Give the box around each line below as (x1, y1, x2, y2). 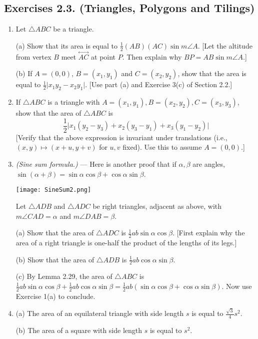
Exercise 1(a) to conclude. (15, 290, 95, 301)
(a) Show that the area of (15, 227, 94, 238)
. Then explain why (122, 51, 182, 62)
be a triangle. (53, 24, 94, 34)
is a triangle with (47, 97, 100, 107)
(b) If (15, 68, 32, 79)
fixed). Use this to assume (122, 142, 202, 152)
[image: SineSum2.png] (15, 186, 91, 194)
